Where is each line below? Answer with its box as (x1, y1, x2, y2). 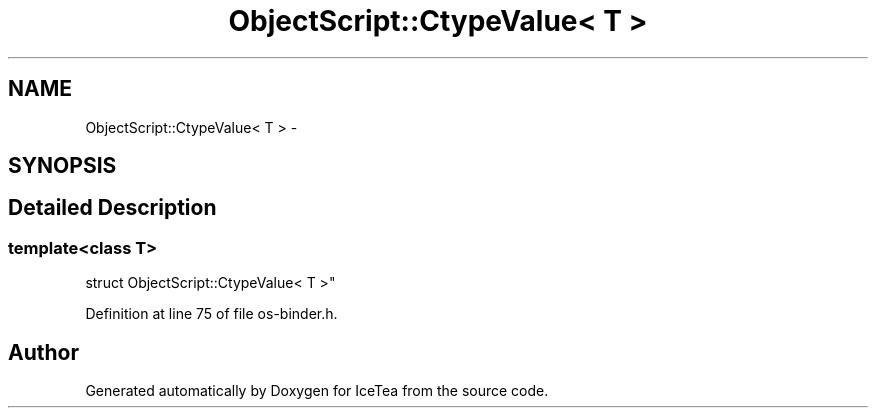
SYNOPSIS (8, 153, 117, 179)
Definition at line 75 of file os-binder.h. (85, 305, 338, 323)
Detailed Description (8, 195, 217, 221)
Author (8, 339, 79, 365)
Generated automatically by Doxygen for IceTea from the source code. (85, 382, 549, 400)
